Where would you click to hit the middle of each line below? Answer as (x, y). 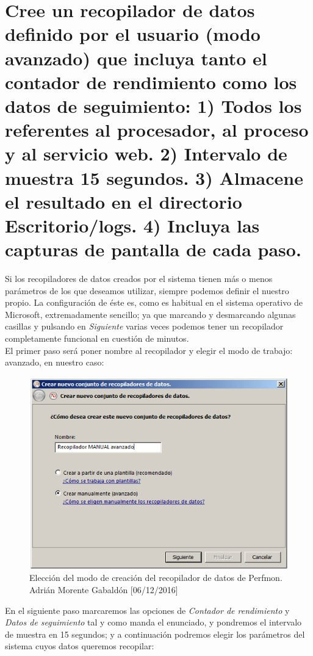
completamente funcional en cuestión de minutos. (97, 338)
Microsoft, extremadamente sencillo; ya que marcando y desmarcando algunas (150, 314)
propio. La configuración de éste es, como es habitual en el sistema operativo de (154, 302)
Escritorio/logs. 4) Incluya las (132, 225)
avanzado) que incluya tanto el (136, 58)
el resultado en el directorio (124, 201)
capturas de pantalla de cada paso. (153, 249)
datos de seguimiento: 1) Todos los (153, 105)
